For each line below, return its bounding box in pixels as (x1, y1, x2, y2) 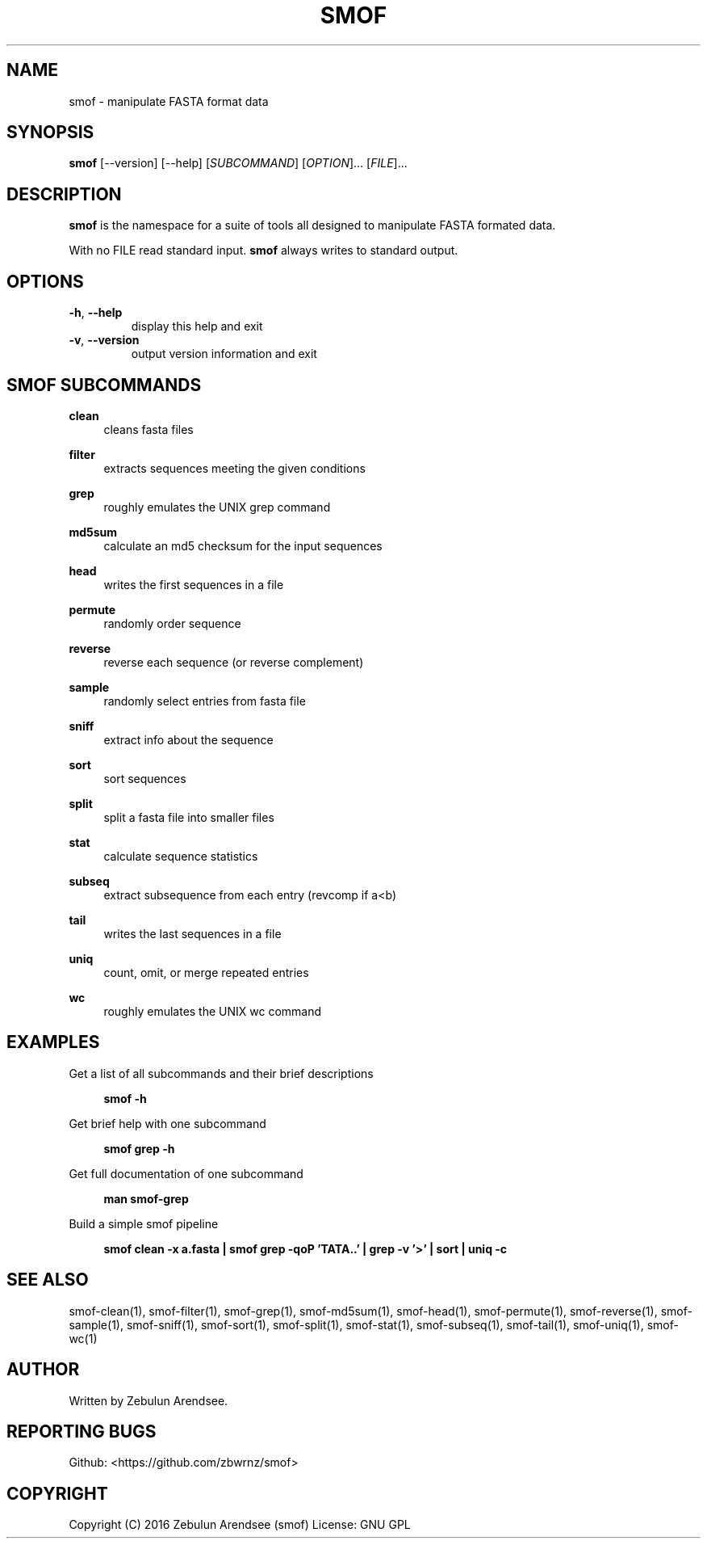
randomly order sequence (103, 616, 241, 630)
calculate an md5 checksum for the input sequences (103, 538, 383, 553)
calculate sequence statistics (103, 848, 258, 863)
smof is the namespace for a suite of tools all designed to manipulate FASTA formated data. (69, 218, 556, 233)
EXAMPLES (6, 1032, 100, 1053)
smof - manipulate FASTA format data (69, 94, 269, 108)
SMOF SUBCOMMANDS (6, 374, 202, 395)
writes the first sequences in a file (103, 577, 284, 591)
